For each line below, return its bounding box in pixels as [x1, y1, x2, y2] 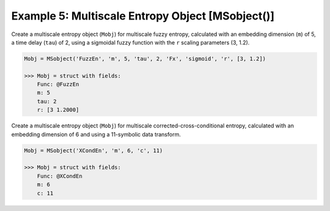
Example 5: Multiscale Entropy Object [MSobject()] [11, 9, 275, 23]
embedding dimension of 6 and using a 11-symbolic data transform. [11, 131, 182, 138]
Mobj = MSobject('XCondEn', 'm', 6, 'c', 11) [24, 147, 163, 154]
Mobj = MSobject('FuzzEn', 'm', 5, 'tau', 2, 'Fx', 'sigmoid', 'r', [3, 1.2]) [24, 55, 266, 62]
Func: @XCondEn [37, 173, 82, 179]
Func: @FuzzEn [37, 81, 79, 88]
